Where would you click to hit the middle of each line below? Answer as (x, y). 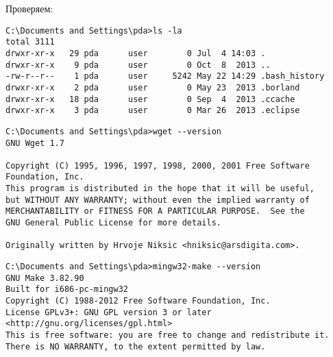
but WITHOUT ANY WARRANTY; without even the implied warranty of (158, 200)
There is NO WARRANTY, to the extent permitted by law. (136, 346)
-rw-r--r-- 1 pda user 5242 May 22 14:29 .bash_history (165, 76)
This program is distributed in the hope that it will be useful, (160, 189)
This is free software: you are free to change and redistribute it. (168, 335)
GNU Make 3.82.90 (45, 278)
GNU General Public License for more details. (113, 223)
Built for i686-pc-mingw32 (67, 290)
